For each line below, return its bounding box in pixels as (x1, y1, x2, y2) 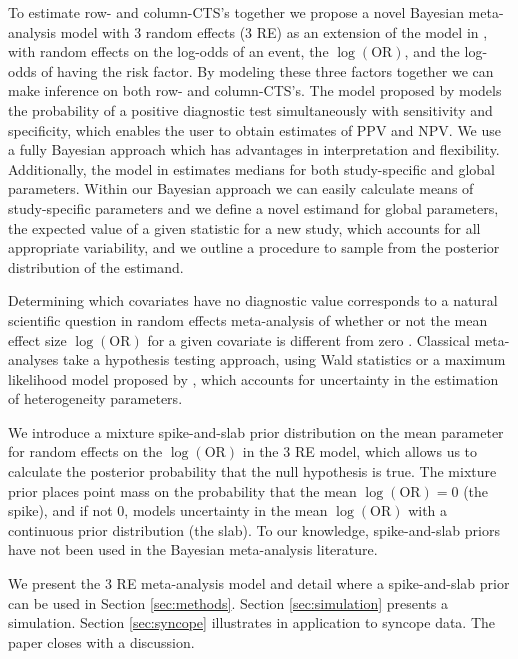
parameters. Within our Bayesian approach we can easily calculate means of (8, 178, 474, 199)
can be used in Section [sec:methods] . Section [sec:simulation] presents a (8, 592, 449, 613)
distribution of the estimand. (8, 256, 184, 277)
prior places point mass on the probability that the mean (8, 480, 357, 501)
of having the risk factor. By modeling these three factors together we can (41, 60, 494, 81)
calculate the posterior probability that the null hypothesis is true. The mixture (8, 461, 497, 482)
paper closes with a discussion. (8, 631, 195, 652)
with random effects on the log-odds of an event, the (8, 41, 329, 62)
